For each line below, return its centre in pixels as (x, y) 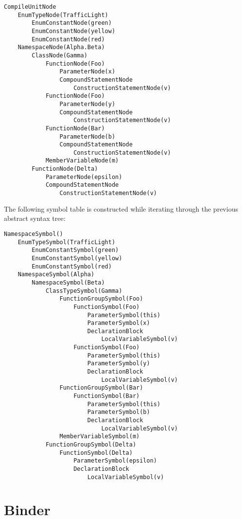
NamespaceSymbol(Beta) (68, 282)
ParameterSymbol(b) (119, 412)
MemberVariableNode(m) (82, 161)
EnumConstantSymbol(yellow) (77, 258)
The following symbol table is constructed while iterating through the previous (121, 208)
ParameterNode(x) (87, 72)
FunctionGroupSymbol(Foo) (101, 299)
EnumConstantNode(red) (68, 39)
